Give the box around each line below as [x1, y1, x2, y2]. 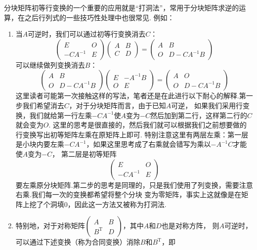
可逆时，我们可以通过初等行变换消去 [28, 29, 146, 39]
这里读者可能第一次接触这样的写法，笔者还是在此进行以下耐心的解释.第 [15, 90, 246, 101]
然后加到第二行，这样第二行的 [150, 110, 247, 120]
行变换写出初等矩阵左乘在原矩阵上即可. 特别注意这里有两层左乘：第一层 [15, 129, 249, 139]
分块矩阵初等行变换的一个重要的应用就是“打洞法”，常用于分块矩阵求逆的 [4, 2, 239, 12]
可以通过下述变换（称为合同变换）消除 [15, 237, 140, 247]
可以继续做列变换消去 [15, 59, 85, 70]
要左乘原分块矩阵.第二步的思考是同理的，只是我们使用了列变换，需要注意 [15, 179, 253, 190]
